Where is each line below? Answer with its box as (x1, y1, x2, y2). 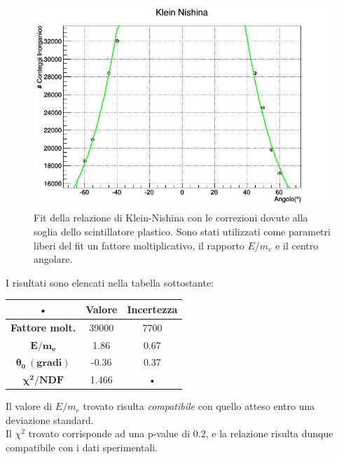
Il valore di (6, 399, 53, 413)
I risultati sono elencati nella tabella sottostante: (6, 275, 214, 289)
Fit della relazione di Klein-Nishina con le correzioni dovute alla (34, 210, 308, 225)
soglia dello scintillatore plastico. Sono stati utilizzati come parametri (34, 224, 331, 238)
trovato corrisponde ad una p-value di (28, 426, 191, 441)
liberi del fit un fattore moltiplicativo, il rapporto (34, 238, 244, 252)
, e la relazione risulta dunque (205, 426, 333, 441)
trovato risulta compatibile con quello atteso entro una (83, 399, 315, 413)
